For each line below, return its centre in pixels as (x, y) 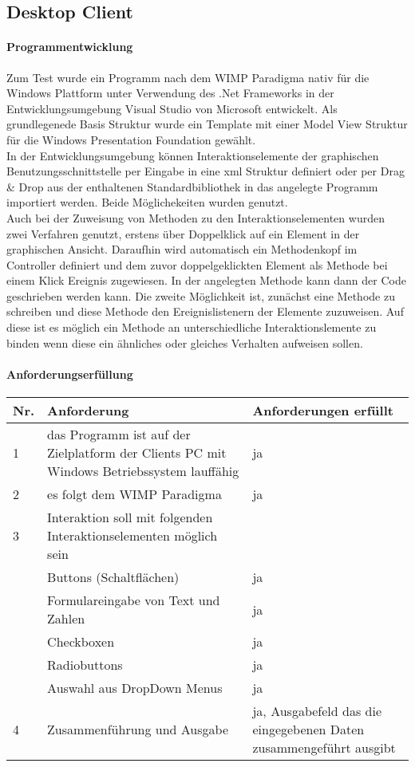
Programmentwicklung (70, 47)
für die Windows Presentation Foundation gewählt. (131, 139)
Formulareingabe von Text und (134, 600)
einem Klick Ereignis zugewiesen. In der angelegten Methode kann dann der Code (206, 280)
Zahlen (66, 619)
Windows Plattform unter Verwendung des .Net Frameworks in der (170, 93)
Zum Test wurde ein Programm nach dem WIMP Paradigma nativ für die (188, 77)
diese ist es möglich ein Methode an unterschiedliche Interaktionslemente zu (192, 327)
